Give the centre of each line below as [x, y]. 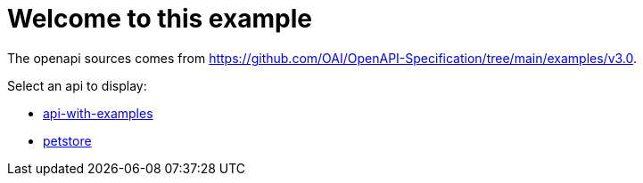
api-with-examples [98, 113]
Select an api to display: [77, 85]
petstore [67, 140]
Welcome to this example [160, 19]
